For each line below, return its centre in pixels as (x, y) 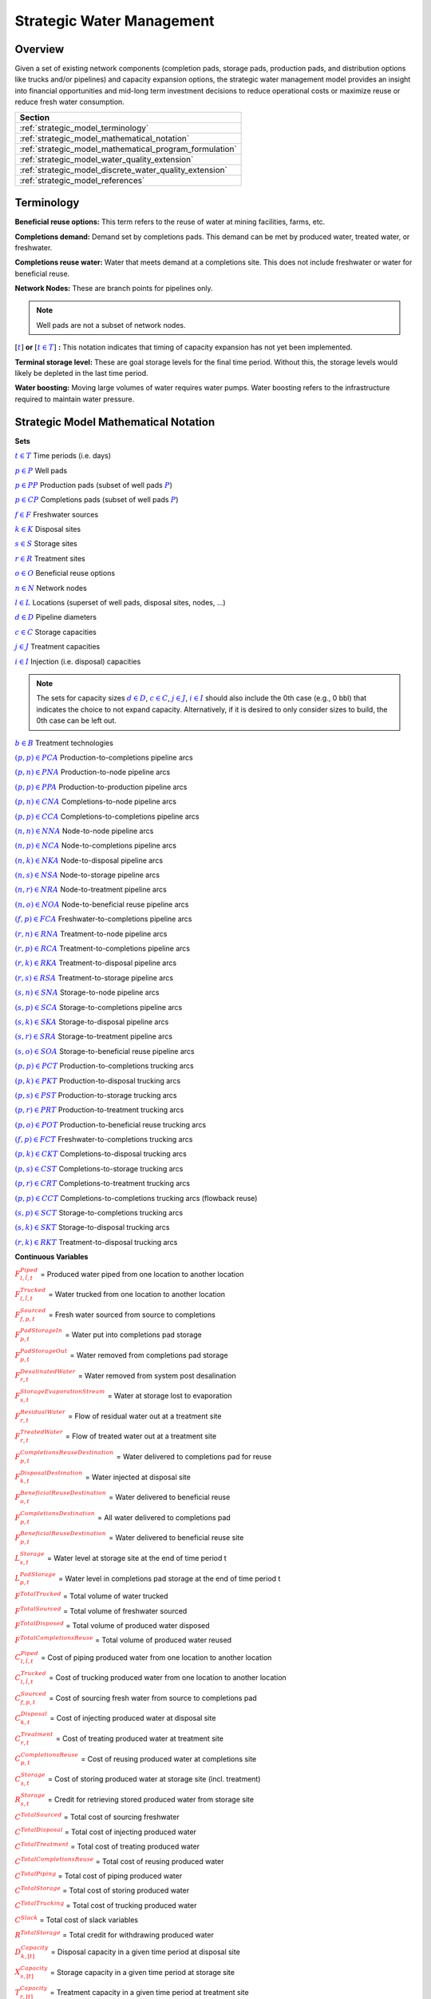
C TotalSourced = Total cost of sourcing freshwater (97, 1817)
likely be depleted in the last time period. (81, 373)
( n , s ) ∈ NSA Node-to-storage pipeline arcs (87, 875)
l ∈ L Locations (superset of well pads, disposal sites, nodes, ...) (121, 603)
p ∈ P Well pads (41, 470)
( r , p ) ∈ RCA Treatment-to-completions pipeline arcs (103, 948)
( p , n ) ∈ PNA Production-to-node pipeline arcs (93, 772)
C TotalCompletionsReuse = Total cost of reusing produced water (119, 1861)
